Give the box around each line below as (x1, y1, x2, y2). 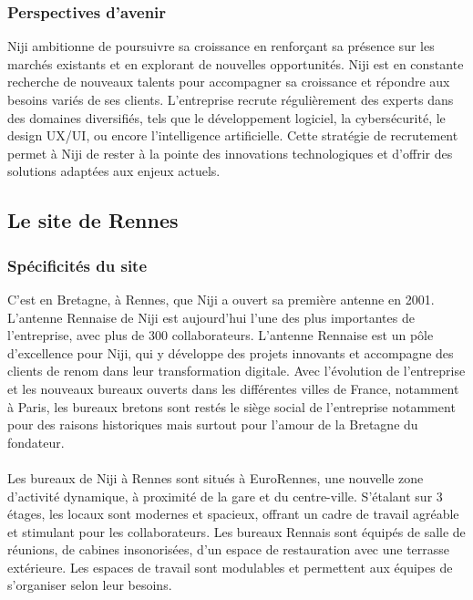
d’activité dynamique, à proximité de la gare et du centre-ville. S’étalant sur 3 (7, 486, 443, 505)
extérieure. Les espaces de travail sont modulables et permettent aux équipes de (7, 557, 453, 576)
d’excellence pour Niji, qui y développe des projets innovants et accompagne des (7, 343, 454, 362)
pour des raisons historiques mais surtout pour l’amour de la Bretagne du (7, 415, 418, 434)
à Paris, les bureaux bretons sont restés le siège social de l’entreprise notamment (7, 397, 456, 416)
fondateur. (7, 432, 65, 451)
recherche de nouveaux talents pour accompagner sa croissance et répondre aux (7, 72, 450, 91)
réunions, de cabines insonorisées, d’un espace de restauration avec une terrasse (7, 540, 450, 559)
